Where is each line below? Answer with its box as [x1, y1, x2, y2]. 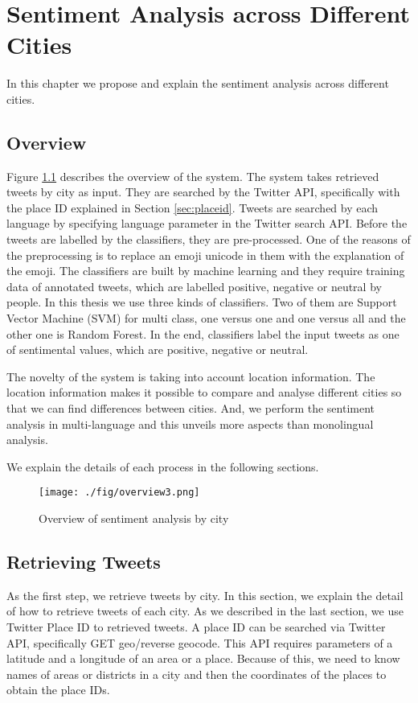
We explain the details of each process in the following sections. [6, 458, 319, 475]
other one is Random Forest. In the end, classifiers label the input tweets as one [6, 325, 400, 342]
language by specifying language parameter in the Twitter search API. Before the [6, 215, 408, 232]
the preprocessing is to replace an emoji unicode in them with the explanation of [6, 246, 404, 263]
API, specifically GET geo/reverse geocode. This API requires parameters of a [6, 634, 393, 651]
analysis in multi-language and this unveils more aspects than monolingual [6, 415, 374, 432]
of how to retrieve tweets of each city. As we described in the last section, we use [6, 602, 404, 619]
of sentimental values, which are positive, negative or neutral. [6, 341, 309, 358]
